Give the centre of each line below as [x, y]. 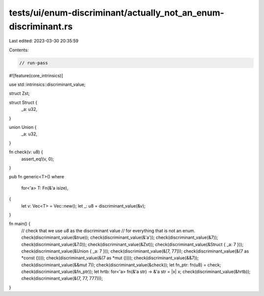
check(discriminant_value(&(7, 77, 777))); [62, 278]
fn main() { [20, 224]
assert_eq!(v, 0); [38, 159]
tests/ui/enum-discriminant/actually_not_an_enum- [117, 13]
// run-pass [34, 63]
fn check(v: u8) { [26, 152]
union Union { [23, 127]
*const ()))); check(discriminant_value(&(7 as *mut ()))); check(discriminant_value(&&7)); [110, 258]
